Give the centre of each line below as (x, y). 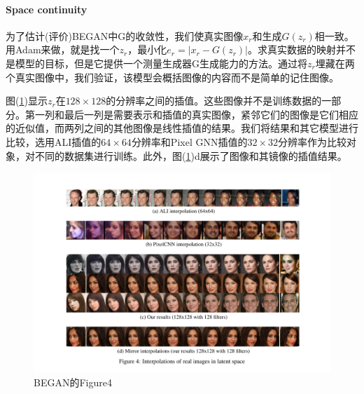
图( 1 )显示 (27, 101)
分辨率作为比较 (313, 141)
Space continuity (47, 9)
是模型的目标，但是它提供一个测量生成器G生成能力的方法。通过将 (156, 63)
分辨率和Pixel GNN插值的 (189, 141)
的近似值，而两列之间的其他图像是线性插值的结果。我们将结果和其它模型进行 (182, 128)
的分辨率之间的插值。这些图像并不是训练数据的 (214, 101)
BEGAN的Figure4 (73, 382)
